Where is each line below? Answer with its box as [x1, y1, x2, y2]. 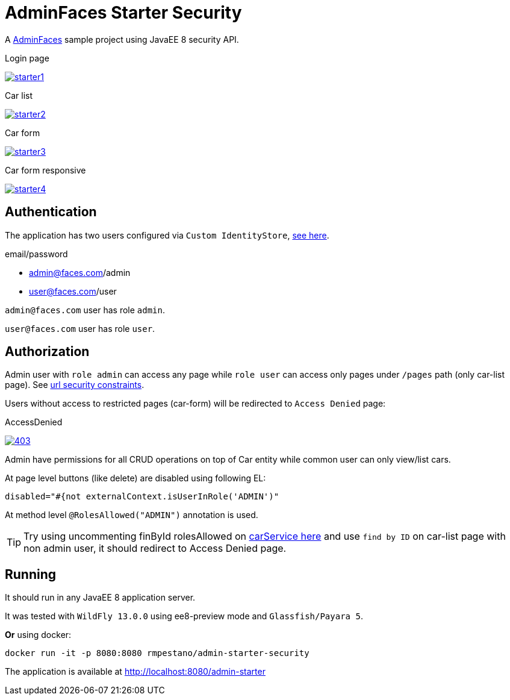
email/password [5, 248, 68, 259]
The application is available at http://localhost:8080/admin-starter [5, 666, 266, 677]
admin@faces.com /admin [29, 267, 131, 278]
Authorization [5, 344, 90, 360]
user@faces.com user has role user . [5, 323, 155, 334]
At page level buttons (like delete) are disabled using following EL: [5, 473, 266, 484]
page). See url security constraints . [5, 380, 145, 390]
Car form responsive [5, 164, 86, 175]
